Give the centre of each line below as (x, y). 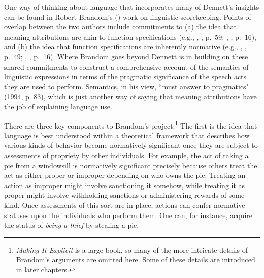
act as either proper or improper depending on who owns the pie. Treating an (125, 175)
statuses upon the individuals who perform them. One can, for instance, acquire (128, 215)
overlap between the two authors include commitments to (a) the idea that (120, 27)
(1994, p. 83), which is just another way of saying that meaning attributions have (130, 96)
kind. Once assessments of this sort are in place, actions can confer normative (125, 205)
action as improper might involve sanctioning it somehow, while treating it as (125, 185)
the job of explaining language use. (58, 106)
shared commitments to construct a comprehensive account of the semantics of (126, 66)
